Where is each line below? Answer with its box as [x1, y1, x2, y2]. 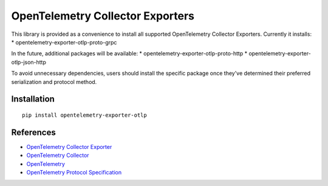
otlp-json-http [11, 58, 47, 66]
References [11, 127, 56, 137]
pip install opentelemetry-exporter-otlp [22, 111, 147, 119]
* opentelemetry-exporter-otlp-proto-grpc [11, 38, 117, 46]
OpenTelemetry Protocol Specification [26, 168, 121, 176]
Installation [11, 94, 55, 105]
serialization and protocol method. [11, 78, 97, 85]
